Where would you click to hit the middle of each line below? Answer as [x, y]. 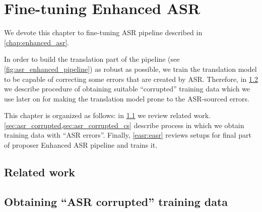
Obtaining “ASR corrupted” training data [116, 201]
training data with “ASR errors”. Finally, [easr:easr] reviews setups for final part [128, 135]
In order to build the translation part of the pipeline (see [92, 59]
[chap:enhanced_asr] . [37, 42]
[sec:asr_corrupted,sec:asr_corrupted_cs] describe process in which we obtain [124, 125]
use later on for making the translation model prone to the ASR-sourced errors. [127, 98]
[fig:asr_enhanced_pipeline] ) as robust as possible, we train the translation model [130, 69]
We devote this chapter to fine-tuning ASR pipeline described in [103, 32]
